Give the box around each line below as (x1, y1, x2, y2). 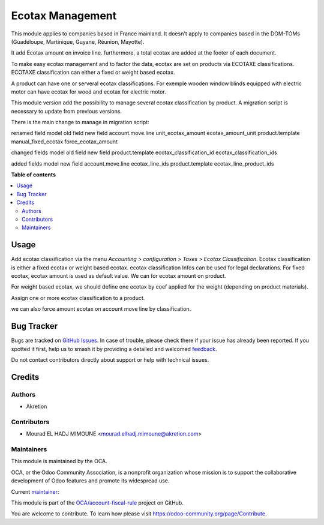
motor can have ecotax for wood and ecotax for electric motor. (11, 88, 166, 95)
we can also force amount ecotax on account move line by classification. (11, 305, 191, 313)
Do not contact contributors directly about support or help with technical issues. (11, 356, 209, 363)
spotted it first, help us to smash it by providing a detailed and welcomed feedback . (11, 345, 217, 352)
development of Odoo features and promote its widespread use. (11, 477, 170, 484)
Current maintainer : (11, 488, 59, 495)
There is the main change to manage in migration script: (11, 119, 149, 126)
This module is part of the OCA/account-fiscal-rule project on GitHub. (11, 499, 184, 506)
